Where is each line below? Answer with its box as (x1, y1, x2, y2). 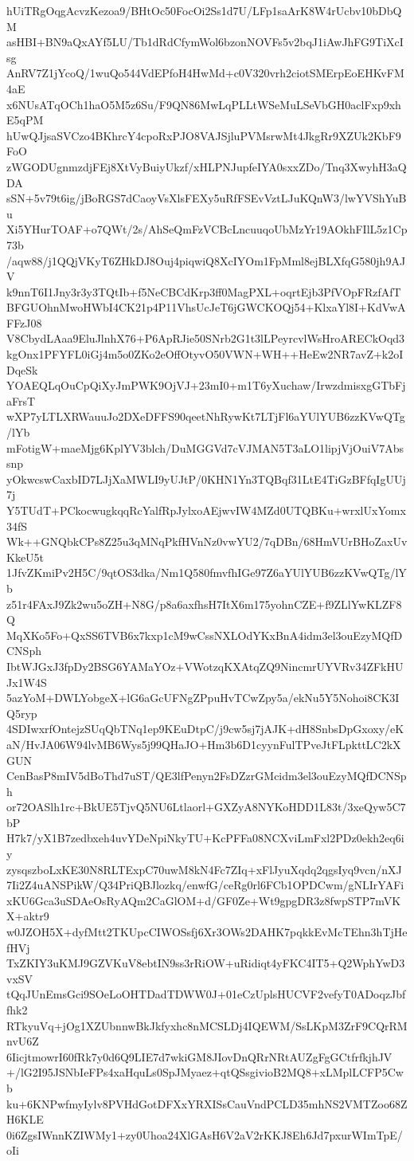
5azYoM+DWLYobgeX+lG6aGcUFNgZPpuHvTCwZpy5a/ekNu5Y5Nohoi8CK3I (6, 689, 400, 706)
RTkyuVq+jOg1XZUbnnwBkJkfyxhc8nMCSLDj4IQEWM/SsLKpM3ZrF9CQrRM (6, 1017, 408, 1034)
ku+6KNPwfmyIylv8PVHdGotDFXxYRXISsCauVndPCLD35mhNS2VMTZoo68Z (6, 1095, 408, 1112)
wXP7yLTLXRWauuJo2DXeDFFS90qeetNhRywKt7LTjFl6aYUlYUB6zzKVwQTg (6, 408, 405, 425)
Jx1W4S (6, 673, 47, 690)
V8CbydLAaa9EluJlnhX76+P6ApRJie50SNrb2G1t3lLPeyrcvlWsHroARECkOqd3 (6, 330, 405, 347)
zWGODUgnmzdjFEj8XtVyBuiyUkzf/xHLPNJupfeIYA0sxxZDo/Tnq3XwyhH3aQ (6, 158, 407, 175)
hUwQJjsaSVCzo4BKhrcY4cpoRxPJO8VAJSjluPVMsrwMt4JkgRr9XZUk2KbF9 (6, 127, 401, 143)
